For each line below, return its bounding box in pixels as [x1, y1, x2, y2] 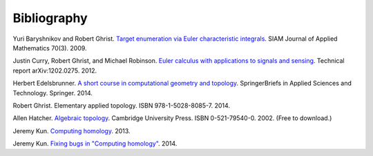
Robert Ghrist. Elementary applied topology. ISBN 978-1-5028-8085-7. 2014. [12, 101, 231, 110]
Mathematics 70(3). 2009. [12, 43, 87, 52]
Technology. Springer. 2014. [12, 88, 93, 97]
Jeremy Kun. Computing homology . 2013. [12, 126, 131, 135]
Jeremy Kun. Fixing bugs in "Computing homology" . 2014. [12, 139, 178, 148]
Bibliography [12, 10, 88, 26]
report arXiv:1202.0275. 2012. [12, 66, 97, 75]
